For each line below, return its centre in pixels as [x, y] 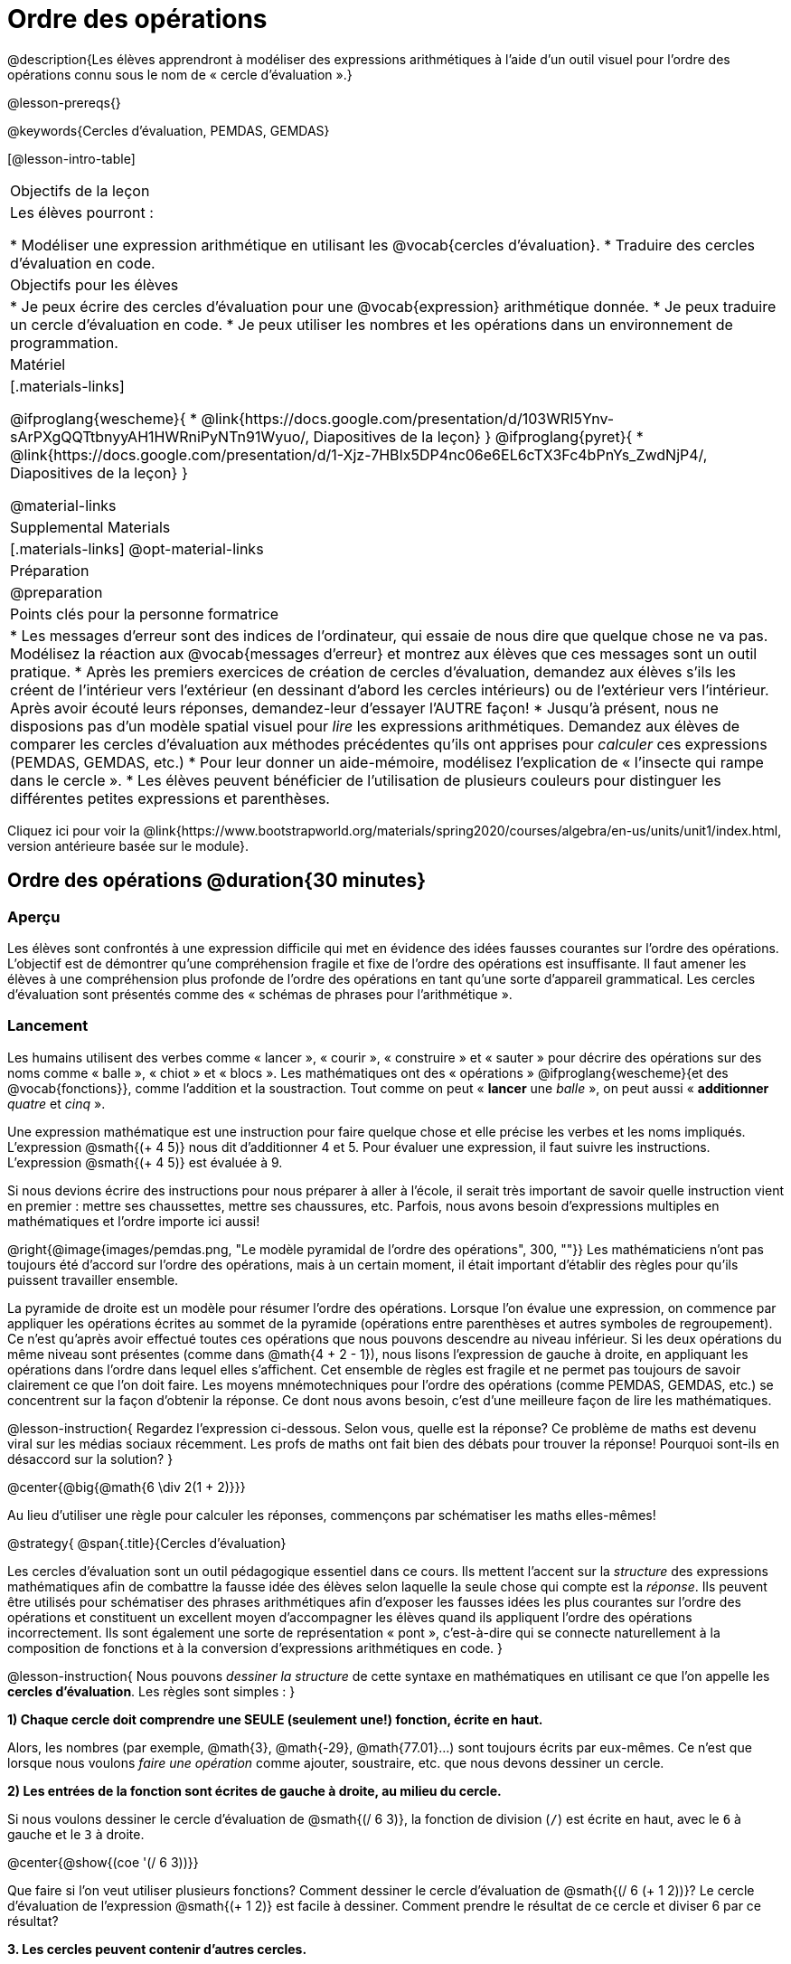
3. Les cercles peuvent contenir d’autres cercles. [157, 1949]
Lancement [48, 1026]
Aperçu [34, 916]
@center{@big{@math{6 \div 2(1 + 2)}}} [127, 1487]
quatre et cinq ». [56, 1103]
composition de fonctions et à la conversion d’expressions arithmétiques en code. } [255, 1648]
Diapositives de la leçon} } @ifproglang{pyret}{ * [478, 436]
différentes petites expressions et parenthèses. [170, 798]
